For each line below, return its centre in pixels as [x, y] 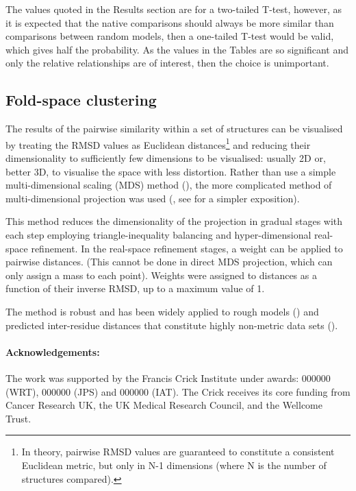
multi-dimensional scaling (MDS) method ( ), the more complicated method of [169, 185]
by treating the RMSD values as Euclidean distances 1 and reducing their [158, 143]
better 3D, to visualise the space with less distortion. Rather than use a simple [171, 171]
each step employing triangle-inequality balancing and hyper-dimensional [158, 234]
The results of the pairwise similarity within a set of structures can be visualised [174, 129]
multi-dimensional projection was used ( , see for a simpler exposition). [153, 198]
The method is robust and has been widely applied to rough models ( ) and [162, 311]
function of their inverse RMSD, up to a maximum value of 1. [135, 288]
